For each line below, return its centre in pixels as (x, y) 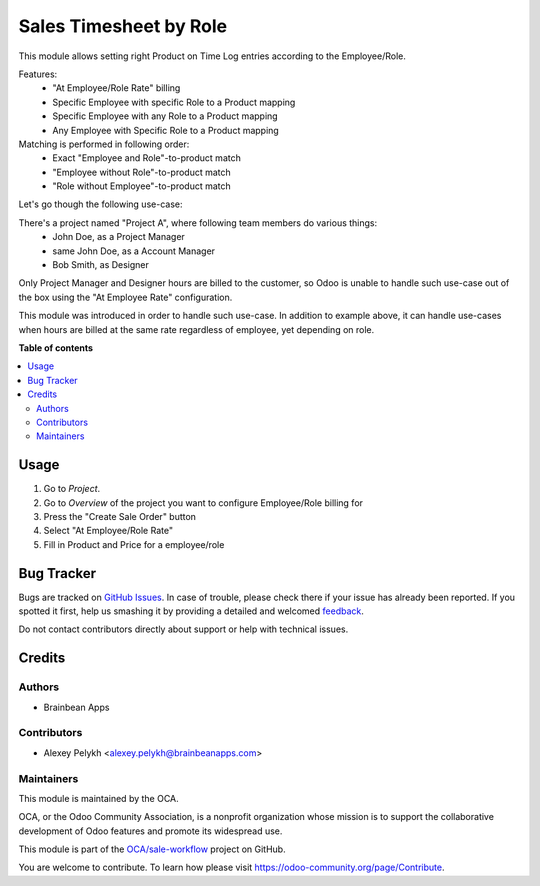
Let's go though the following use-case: (100, 204)
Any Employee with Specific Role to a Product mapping (165, 130)
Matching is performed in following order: (104, 144)
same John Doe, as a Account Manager (133, 251)
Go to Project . (72, 489)
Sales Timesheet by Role (123, 26)
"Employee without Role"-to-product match (142, 172)
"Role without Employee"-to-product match (142, 186)
